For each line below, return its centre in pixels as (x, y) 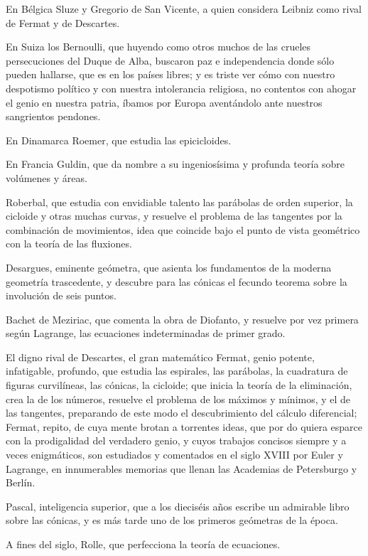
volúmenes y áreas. (47, 177)
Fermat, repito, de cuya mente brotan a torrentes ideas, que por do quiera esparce (184, 426)
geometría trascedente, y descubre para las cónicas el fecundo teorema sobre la (177, 281)
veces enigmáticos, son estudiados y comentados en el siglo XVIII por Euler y (174, 455)
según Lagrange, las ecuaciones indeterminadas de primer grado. (146, 333)
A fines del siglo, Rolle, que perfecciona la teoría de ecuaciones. (143, 544)
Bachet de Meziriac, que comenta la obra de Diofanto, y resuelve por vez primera (182, 319)
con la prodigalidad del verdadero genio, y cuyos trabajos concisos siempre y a (176, 440)
